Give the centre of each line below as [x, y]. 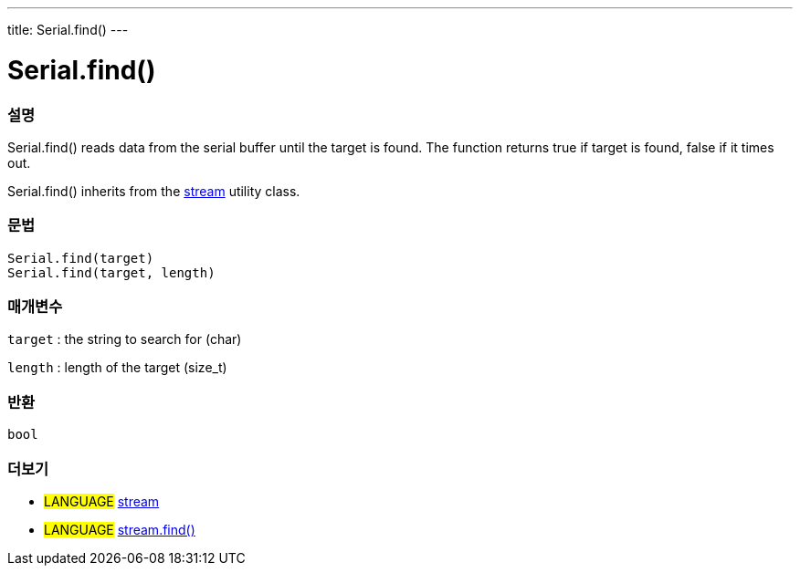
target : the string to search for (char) [125, 339]
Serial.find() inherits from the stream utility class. [154, 191]
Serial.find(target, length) [111, 272]
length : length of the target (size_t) [117, 368]
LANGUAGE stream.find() [120, 529]
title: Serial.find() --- [68, 30]
